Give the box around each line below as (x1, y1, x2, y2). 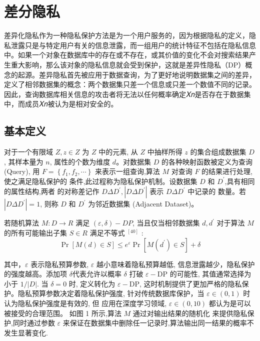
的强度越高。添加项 (4, 268, 67, 279)
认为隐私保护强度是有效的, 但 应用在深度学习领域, (4, 298, 167, 308)
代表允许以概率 (72, 268, 121, 279)
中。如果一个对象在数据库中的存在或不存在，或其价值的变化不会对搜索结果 (4, 49, 249, 60)
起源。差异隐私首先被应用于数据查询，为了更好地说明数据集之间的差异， (17, 69, 256, 79)
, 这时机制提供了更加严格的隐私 (139, 278, 242, 288)
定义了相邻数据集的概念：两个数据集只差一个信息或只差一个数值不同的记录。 (4, 79, 256, 89)
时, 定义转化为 (68, 278, 115, 288)
